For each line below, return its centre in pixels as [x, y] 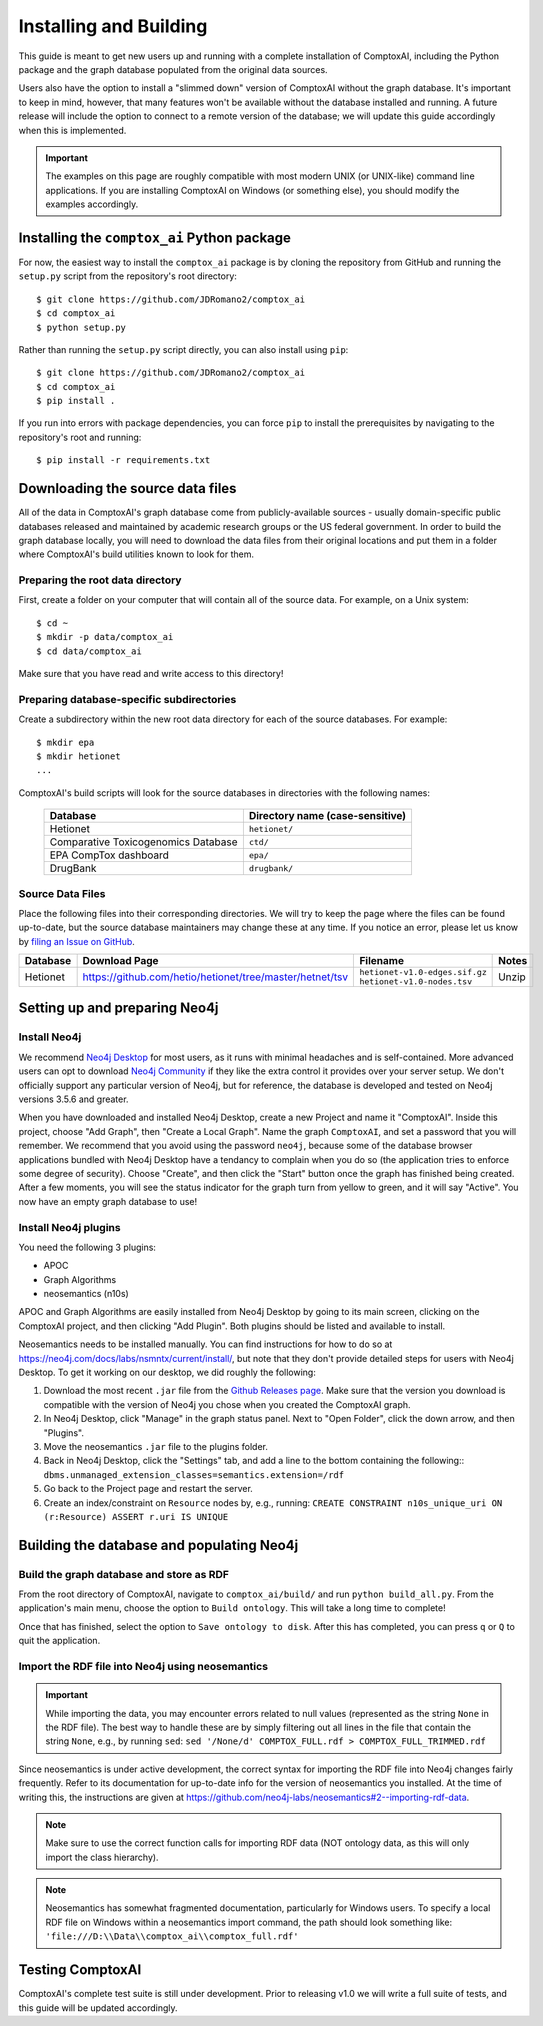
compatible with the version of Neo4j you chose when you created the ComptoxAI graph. [227, 1404]
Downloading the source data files [127, 488]
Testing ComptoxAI [80, 1970]
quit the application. [59, 1641]
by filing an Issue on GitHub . [76, 941]
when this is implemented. [72, 130]
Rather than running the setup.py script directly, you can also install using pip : [183, 349]
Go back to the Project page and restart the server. [148, 1489]
